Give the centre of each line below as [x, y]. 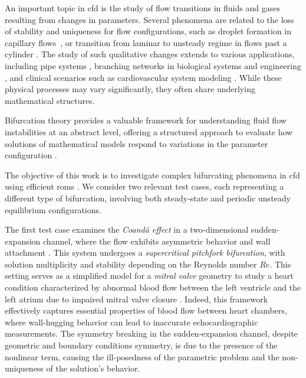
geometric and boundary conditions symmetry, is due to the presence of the [141, 345]
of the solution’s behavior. [93, 368]
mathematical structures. [50, 100]
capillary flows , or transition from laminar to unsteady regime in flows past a [146, 42]
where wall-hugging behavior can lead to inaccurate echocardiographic [131, 322]
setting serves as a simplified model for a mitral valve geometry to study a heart [149, 276]
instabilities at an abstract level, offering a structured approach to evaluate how [149, 131]
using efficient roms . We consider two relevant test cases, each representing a [144, 186]
